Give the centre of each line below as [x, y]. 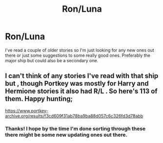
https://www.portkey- [27, 111]
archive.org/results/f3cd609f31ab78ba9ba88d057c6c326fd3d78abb [74, 116]
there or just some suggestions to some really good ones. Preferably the [78, 55]
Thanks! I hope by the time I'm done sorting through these [75, 128]
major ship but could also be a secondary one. [52, 60]
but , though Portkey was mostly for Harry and [77, 83]
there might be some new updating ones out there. [66, 135]
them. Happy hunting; [39, 99]
